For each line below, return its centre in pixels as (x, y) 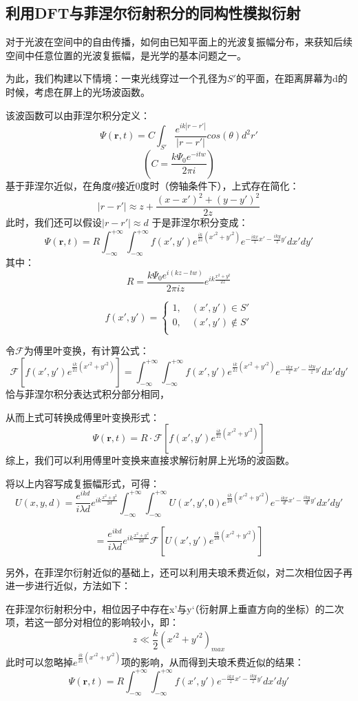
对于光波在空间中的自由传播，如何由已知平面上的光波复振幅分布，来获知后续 (179, 42)
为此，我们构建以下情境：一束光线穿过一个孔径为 (116, 78)
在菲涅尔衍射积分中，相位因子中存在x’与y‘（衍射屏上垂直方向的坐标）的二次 (175, 608)
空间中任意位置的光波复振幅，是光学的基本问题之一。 (126, 55)
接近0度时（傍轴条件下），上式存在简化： (208, 185)
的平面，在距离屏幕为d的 (292, 78)
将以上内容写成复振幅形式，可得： (83, 483)
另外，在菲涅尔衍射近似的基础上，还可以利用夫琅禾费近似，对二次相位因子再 (179, 572)
